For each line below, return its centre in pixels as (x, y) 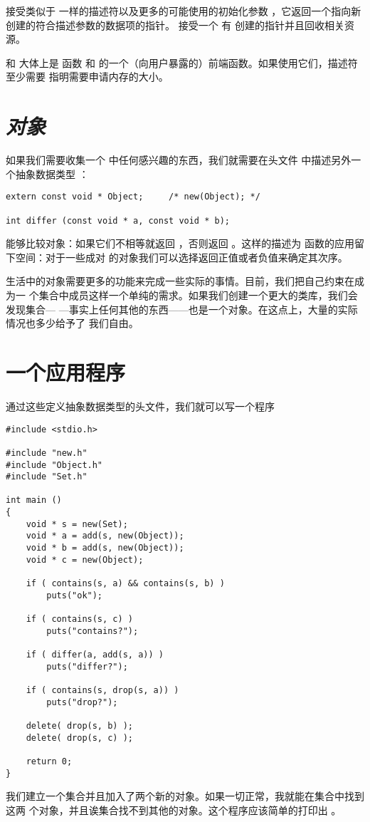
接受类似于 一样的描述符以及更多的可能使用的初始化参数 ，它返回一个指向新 (184, 11)
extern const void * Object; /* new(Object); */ (133, 197)
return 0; (49, 761)
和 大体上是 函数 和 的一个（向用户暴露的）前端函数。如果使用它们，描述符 (182, 62)
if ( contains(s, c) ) (79, 619)
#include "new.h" (47, 453)
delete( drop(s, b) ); (79, 725)
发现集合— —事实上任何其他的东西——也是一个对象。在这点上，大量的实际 (182, 309)
